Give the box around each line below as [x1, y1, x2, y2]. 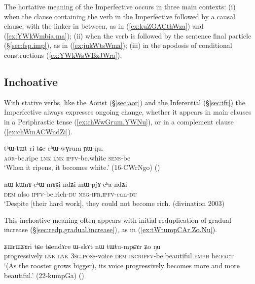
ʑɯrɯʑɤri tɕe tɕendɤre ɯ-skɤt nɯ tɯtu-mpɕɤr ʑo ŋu [4, 241, 161, 251]
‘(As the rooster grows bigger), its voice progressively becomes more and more [4, 260, 240, 271]
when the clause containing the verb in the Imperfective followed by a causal [4, 11, 235, 21]
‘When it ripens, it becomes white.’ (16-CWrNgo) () [4, 162, 160, 172]
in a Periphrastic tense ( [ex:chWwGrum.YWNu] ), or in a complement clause [4, 116, 234, 126]
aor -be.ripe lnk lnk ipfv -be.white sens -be [4, 152, 131, 162]
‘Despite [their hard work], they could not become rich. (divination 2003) [4, 198, 225, 208]
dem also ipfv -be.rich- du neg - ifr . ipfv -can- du [4, 188, 137, 199]
